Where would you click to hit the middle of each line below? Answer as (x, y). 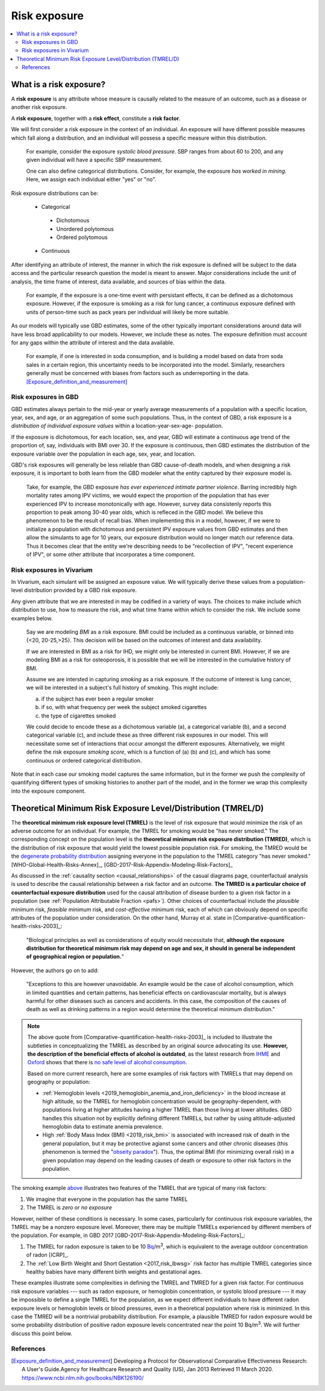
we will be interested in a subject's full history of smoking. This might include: (122, 688)
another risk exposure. (39, 107)
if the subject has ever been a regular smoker (97, 699)
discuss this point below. (42, 1333)
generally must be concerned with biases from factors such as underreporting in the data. (138, 373)
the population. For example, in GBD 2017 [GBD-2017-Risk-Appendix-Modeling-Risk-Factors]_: (128, 1235)
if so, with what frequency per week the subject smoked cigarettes (124, 707)
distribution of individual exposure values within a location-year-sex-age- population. (117, 426)
